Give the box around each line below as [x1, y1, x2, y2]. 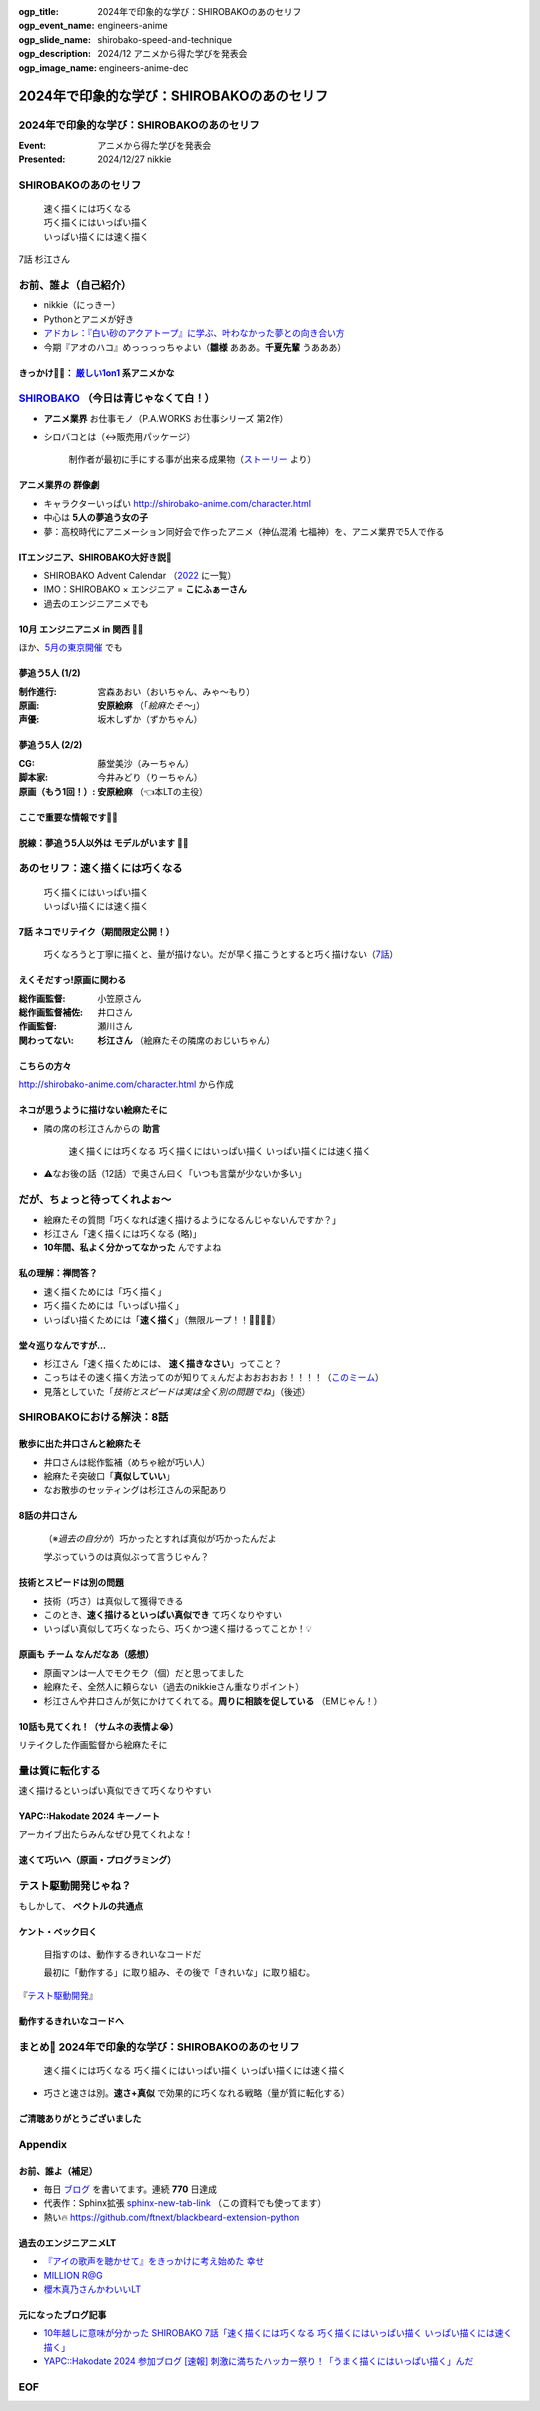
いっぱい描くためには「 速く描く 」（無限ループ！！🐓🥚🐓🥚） [43, 1313, 281, 1325]
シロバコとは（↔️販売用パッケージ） [43, 431, 196, 443]
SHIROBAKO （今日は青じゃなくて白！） [18, 391, 215, 405]
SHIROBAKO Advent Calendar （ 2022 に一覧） [43, 570, 237, 582]
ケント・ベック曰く [18, 1925, 98, 1937]
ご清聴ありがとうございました [18, 2113, 142, 2125]
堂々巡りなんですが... [18, 1339, 107, 1351]
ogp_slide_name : [18, 33, 92, 45]
